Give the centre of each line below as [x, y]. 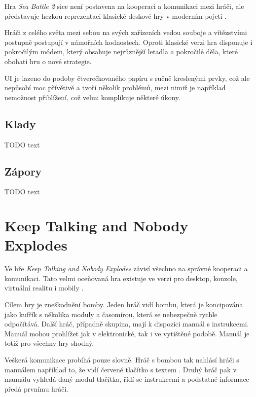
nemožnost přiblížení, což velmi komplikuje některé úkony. [92, 97]
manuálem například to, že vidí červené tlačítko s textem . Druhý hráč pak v [121, 369]
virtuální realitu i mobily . [44, 288]
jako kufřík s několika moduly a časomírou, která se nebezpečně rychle [111, 314]
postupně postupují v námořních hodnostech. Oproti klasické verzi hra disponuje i [128, 42]
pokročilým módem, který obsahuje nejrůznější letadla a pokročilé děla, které [121, 52]
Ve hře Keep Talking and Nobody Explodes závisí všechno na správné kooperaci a [126, 269]
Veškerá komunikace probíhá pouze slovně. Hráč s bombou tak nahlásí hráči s [122, 360]
